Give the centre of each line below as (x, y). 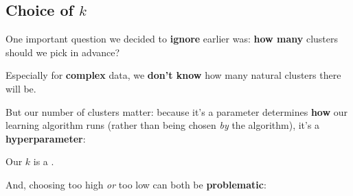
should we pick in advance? (63, 52)
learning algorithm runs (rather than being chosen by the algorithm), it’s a (163, 125)
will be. (21, 88)
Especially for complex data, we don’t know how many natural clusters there (173, 75)
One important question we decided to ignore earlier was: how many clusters (172, 39)
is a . (44, 161)
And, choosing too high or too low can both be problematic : (136, 184)
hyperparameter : (46, 138)
